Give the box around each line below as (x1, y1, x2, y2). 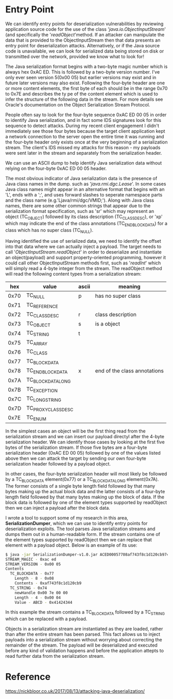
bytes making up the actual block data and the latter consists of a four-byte (5, 488, 165, 494)
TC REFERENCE (26, 301, 58, 309)
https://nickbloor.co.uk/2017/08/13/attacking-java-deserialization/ (5, 688, 145, 694)
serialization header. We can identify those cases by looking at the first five (5, 439, 165, 445)
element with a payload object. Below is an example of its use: (5, 542, 137, 548)
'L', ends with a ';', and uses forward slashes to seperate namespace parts (5, 191, 163, 198)
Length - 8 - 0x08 (14, 576, 54, 581)
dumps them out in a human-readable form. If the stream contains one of (5, 531, 161, 537)
